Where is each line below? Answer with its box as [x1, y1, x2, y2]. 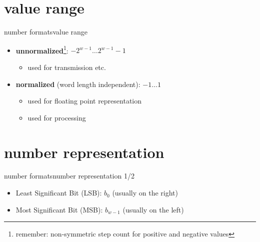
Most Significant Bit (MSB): [15, 204, 103, 214]
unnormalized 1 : [15, 43, 68, 55]
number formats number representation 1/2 [4, 170, 134, 181]
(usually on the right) [112, 187, 178, 198]
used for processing [27, 112, 86, 122]
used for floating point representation [27, 95, 142, 106]
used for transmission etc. [27, 61, 106, 72]
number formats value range [4, 26, 88, 37]
